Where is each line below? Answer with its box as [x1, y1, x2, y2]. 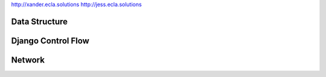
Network [11, 55, 45, 65]
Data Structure [11, 16, 68, 26]
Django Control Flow [11, 35, 90, 46]
